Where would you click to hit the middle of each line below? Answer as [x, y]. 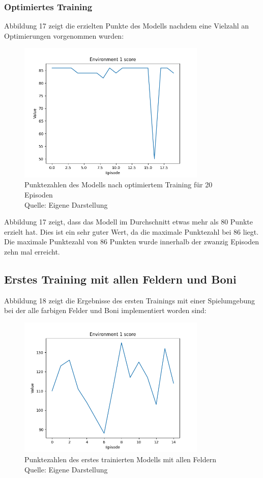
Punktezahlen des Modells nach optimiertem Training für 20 [119, 185]
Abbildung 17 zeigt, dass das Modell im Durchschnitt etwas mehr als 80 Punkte [128, 222]
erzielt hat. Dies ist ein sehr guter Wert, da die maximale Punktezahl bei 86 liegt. [131, 231]
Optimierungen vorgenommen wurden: [64, 35]
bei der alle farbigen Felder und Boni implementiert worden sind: [105, 310]
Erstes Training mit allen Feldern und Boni [120, 279]
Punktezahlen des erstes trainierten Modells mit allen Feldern [120, 459]
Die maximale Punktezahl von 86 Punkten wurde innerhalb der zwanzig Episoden [132, 242]
